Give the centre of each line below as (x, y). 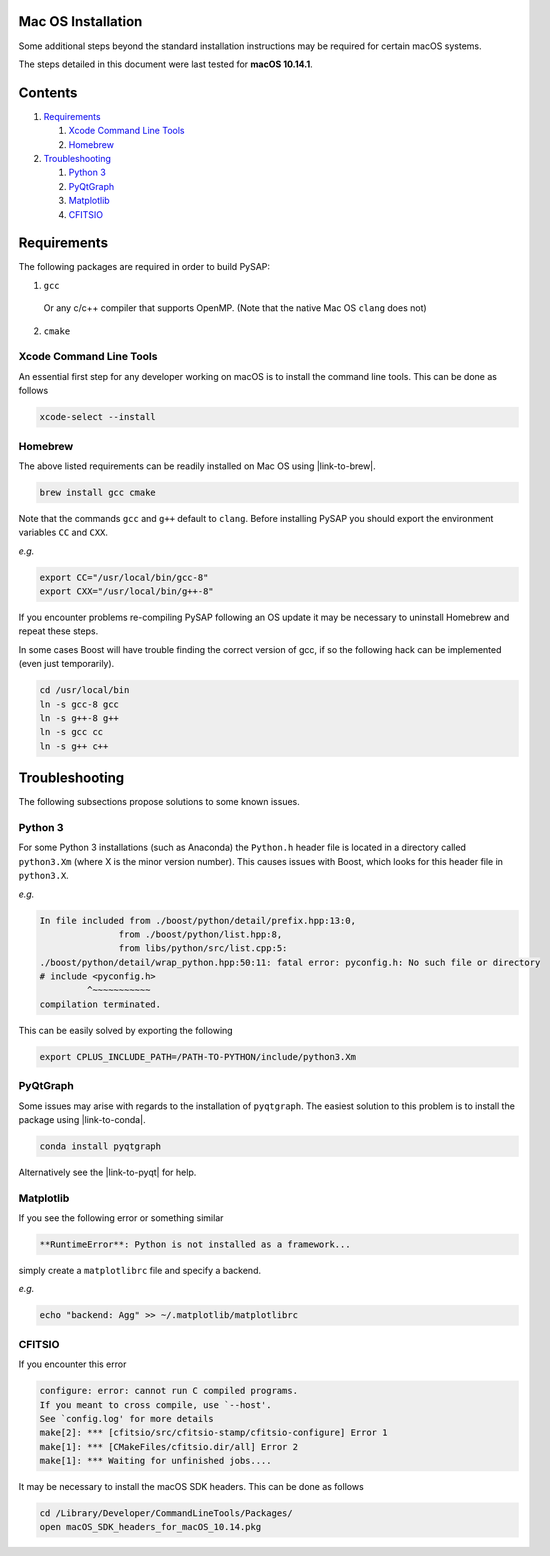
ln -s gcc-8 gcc (79, 704)
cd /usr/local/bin (84, 690)
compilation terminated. (100, 1004)
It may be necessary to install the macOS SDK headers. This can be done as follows (191, 1487)
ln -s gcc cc (71, 732)
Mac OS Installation (80, 21)
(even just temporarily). (66, 664)
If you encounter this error (72, 1364)
